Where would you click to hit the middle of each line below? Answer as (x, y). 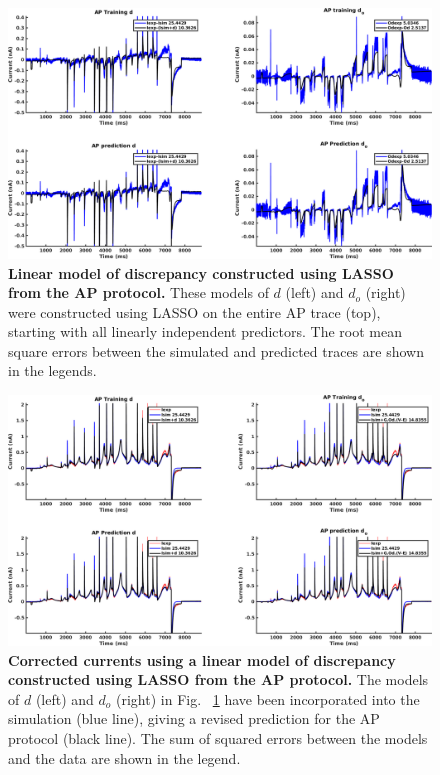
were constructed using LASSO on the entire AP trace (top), (194, 311)
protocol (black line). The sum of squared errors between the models (218, 737)
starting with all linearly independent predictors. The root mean (205, 331)
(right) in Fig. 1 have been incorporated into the (268, 698)
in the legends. (52, 370)
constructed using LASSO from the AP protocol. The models (218, 679)
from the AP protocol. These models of (138, 292)
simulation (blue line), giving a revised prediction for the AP (194, 718)
